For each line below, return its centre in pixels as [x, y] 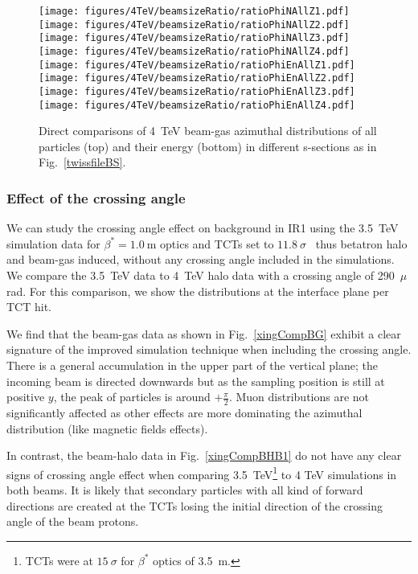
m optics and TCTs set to [210, 243]
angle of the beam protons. [73, 521]
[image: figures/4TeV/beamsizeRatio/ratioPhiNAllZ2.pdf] [194, 25]
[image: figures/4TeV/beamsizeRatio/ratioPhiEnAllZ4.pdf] [197, 105]
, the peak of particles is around [132, 397]
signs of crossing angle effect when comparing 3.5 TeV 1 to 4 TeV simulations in [202, 473]
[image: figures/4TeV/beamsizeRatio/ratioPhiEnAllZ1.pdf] [197, 65]
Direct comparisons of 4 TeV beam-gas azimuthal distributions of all [208, 131]
